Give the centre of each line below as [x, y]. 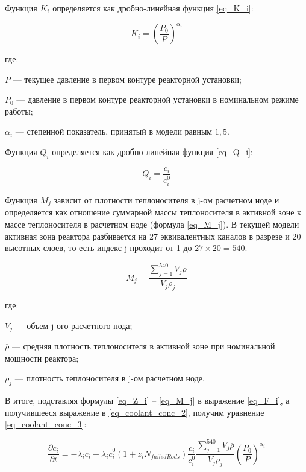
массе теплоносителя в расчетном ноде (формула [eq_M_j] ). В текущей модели [152, 224]
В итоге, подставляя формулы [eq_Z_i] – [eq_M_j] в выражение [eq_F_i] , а [147, 400]
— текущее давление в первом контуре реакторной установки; [127, 79]
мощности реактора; [42, 358]
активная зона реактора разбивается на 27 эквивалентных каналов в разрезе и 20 [153, 236]
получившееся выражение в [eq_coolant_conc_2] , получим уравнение [135, 412]
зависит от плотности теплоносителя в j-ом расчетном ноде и [167, 200]
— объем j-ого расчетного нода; [74, 325]
